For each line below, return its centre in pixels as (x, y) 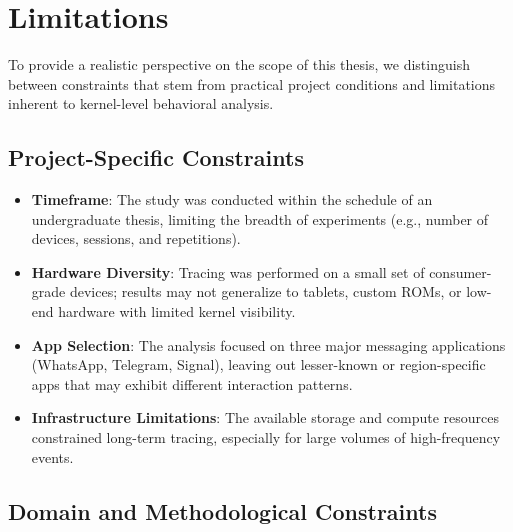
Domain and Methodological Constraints (222, 510)
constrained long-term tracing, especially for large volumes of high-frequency (266, 437)
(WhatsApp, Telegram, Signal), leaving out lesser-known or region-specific (258, 364)
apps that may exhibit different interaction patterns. (192, 383)
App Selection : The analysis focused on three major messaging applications (268, 344)
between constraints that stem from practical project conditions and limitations (252, 83)
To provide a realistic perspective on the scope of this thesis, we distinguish (239, 64)
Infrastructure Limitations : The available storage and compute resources (265, 417)
